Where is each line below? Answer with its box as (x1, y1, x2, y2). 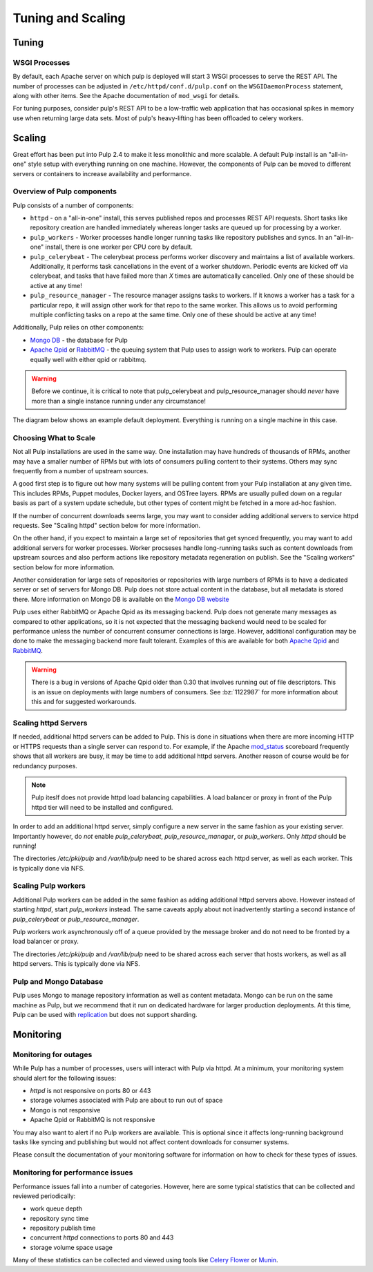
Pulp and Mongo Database (12, 976, 104, 986)
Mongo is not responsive (30, 1105, 101, 1114)
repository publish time (30, 1224, 96, 1233)
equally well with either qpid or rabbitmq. (30, 355, 146, 363)
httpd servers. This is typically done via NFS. (12, 960, 141, 968)
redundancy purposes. (12, 761, 77, 770)
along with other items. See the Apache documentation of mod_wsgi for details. (12, 92, 240, 100)
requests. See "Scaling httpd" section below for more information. (12, 522, 200, 529)
